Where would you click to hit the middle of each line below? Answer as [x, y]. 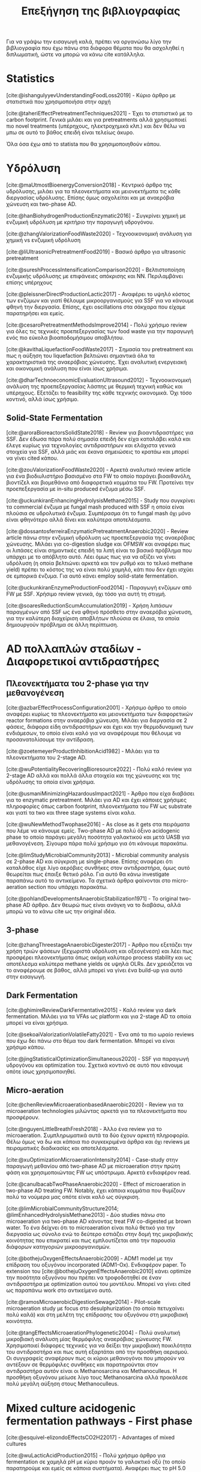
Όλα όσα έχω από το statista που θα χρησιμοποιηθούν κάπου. [84, 144]
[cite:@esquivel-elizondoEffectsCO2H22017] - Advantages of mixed [91, 1437]
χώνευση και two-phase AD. [41, 204]
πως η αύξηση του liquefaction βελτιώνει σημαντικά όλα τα [80, 356]
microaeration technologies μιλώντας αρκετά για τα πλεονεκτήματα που [97, 1111]
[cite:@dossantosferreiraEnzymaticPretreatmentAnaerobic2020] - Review [97, 531]
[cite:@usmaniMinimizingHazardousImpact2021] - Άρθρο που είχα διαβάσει [100, 793]
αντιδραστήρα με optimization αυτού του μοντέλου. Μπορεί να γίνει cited [98, 1284]
